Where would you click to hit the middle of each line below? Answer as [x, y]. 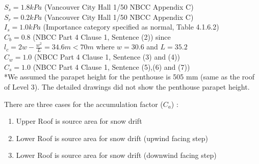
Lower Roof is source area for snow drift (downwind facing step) [116, 155]
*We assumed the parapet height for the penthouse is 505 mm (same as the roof [129, 77]
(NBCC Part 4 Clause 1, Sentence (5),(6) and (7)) [111, 66]
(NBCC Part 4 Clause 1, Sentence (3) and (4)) [107, 57]
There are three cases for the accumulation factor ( [84, 104]
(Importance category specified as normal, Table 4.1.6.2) [131, 27]
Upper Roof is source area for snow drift [79, 121]
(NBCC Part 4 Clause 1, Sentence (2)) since [102, 36]
